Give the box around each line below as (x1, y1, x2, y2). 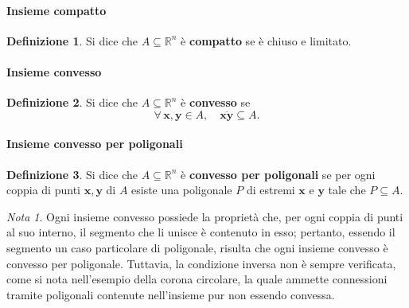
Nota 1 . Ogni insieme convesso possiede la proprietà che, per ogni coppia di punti (6, 208, 403, 224)
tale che (328, 181, 366, 198)
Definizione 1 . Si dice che (6, 32, 138, 49)
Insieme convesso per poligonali (6, 135, 183, 152)
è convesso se (181, 94, 251, 111)
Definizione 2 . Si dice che (6, 94, 138, 111)
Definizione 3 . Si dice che (6, 166, 138, 182)
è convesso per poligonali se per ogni (181, 166, 376, 182)
